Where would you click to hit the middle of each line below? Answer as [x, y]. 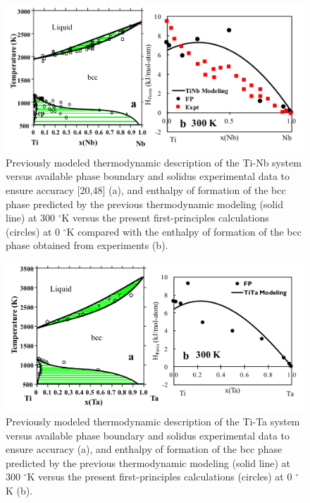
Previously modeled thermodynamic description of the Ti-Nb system [154, 162]
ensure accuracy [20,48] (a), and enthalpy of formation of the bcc [146, 189]
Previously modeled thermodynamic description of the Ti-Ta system [153, 422]
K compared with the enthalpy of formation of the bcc [184, 231]
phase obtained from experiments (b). [87, 245]
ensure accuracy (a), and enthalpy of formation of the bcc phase [144, 449]
